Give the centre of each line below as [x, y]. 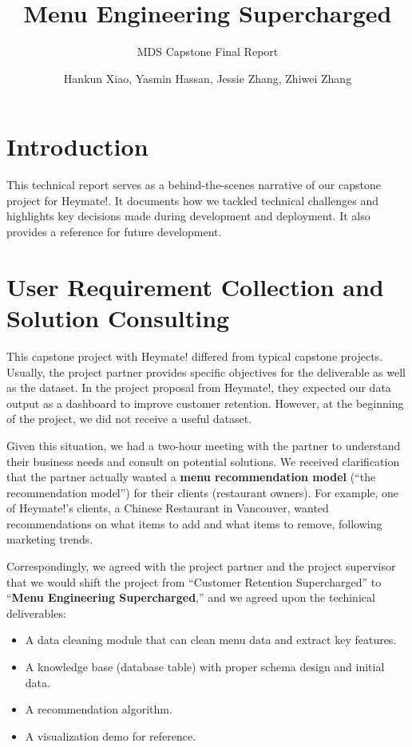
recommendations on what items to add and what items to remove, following [194, 523]
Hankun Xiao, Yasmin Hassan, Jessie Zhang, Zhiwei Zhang [208, 78]
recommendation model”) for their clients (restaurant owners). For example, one [203, 492]
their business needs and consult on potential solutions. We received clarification [203, 461]
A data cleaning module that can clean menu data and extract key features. [211, 640]
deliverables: [36, 613]
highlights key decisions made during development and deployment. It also [188, 216]
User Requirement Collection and [195, 286]
